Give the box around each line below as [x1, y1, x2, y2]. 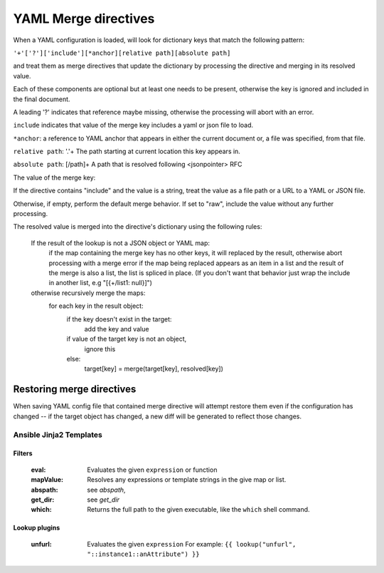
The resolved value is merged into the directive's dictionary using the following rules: [13, 222, 262, 231]
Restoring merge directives [13, 383, 137, 396]
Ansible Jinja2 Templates [13, 430, 102, 440]
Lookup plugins [13, 524, 60, 532]
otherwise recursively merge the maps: [31, 289, 146, 297]
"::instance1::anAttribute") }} [87, 550, 200, 559]
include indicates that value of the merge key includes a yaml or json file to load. [13, 121, 254, 130]
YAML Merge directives [13, 11, 155, 26]
